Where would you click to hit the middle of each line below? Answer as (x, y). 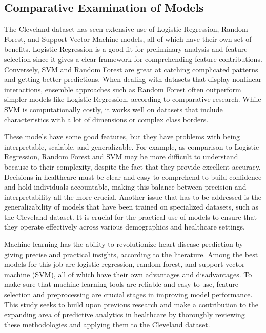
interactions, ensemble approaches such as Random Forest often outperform (123, 89)
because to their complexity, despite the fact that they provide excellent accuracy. (132, 166)
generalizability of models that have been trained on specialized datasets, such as (131, 207)
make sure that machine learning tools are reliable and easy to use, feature (121, 284)
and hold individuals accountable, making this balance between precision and (125, 187)
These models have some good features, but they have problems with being (122, 137)
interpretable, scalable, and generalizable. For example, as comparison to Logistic (132, 146)
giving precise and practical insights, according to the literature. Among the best (131, 254)
